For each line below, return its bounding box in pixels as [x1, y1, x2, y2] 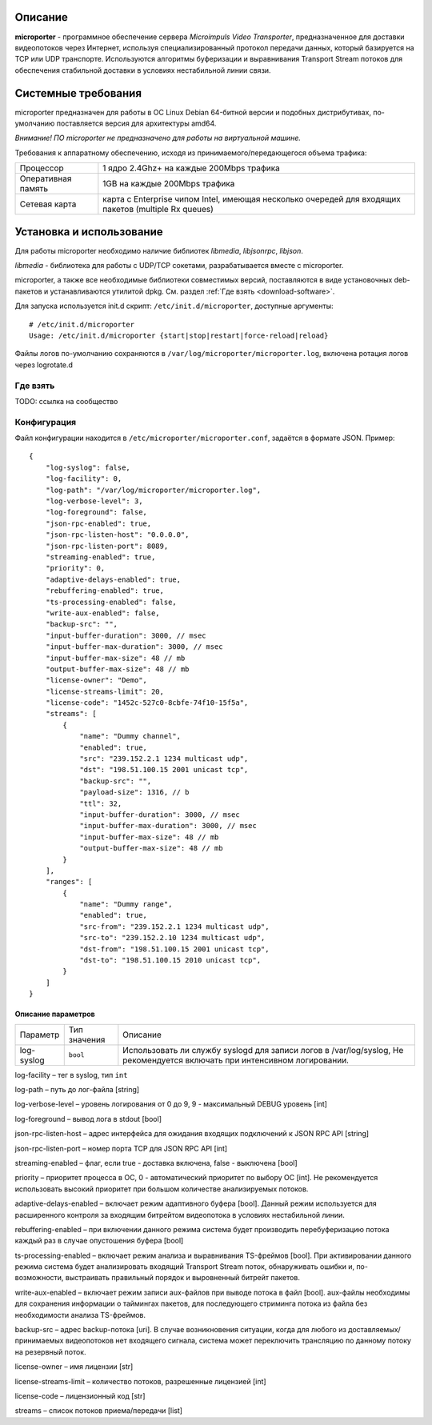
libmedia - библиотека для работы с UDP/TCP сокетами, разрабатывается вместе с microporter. [14, 261, 344, 270]
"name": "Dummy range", [79, 900, 173, 909]
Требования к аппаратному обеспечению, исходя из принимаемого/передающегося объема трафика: [14, 148, 367, 158]
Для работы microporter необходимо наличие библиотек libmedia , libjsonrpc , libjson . [14, 246, 304, 255]
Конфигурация [14, 416, 77, 427]
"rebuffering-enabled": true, [45, 586, 164, 595]
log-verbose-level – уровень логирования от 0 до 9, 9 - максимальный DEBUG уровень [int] [14, 1099, 328, 1109]
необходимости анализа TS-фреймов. [14, 1310, 146, 1319]
